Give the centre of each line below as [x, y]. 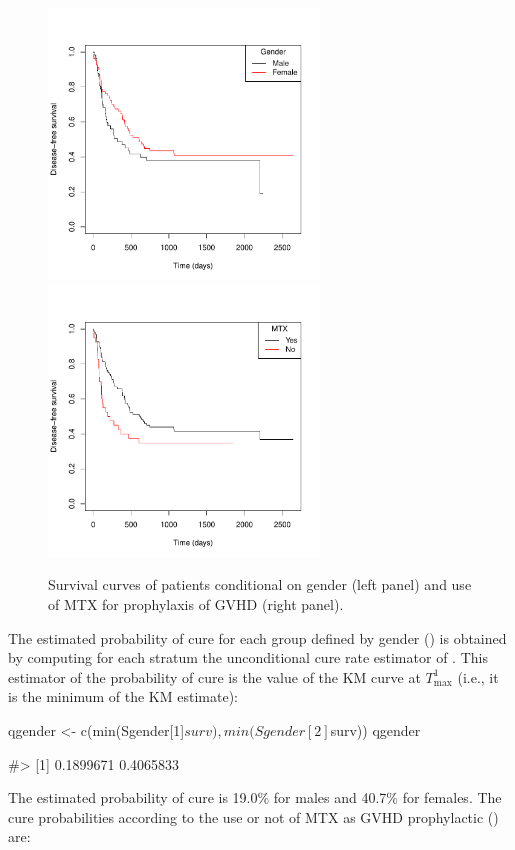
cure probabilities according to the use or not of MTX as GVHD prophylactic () [253, 816]
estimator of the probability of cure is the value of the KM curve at [214, 676]
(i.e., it [478, 676]
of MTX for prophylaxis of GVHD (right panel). [196, 604]
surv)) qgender [375, 730]
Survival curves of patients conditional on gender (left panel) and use [260, 584]
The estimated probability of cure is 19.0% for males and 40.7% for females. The [255, 797]
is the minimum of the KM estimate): [123, 696]
